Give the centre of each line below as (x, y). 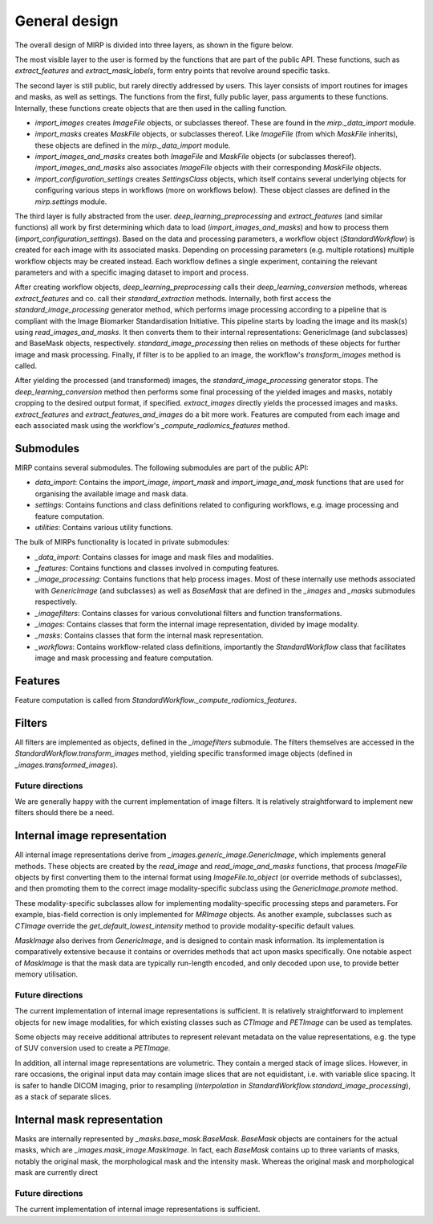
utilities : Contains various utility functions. (104, 527)
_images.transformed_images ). (66, 765)
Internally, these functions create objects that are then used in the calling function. (151, 108)
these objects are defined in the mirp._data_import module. (133, 145)
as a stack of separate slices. (63, 1097)
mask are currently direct (56, 1173)
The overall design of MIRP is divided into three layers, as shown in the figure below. (154, 45)
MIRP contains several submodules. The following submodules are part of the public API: (162, 467)
